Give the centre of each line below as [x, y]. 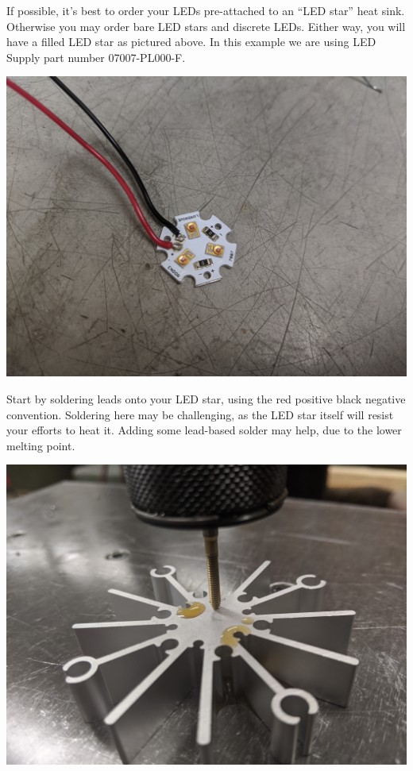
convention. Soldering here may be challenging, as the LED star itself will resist [200, 414]
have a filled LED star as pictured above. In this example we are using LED [191, 42]
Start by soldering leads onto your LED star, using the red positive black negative [206, 398]
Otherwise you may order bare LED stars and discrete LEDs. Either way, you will [206, 26]
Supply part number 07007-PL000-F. [96, 57]
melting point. [41, 445]
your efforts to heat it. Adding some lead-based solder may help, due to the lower [204, 430]
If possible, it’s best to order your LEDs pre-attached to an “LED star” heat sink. [206, 10]
